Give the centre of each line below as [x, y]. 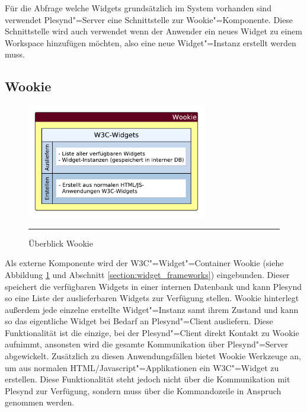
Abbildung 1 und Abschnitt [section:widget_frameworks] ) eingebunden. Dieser [147, 274]
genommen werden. [40, 402]
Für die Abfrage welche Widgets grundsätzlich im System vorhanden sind [138, 8]
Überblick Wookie [61, 243]
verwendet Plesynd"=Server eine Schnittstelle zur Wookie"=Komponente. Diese [149, 19]
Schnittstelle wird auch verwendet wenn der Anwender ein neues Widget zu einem [153, 31]
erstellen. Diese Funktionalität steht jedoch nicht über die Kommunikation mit [148, 379]
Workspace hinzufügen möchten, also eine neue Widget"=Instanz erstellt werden [151, 42]
